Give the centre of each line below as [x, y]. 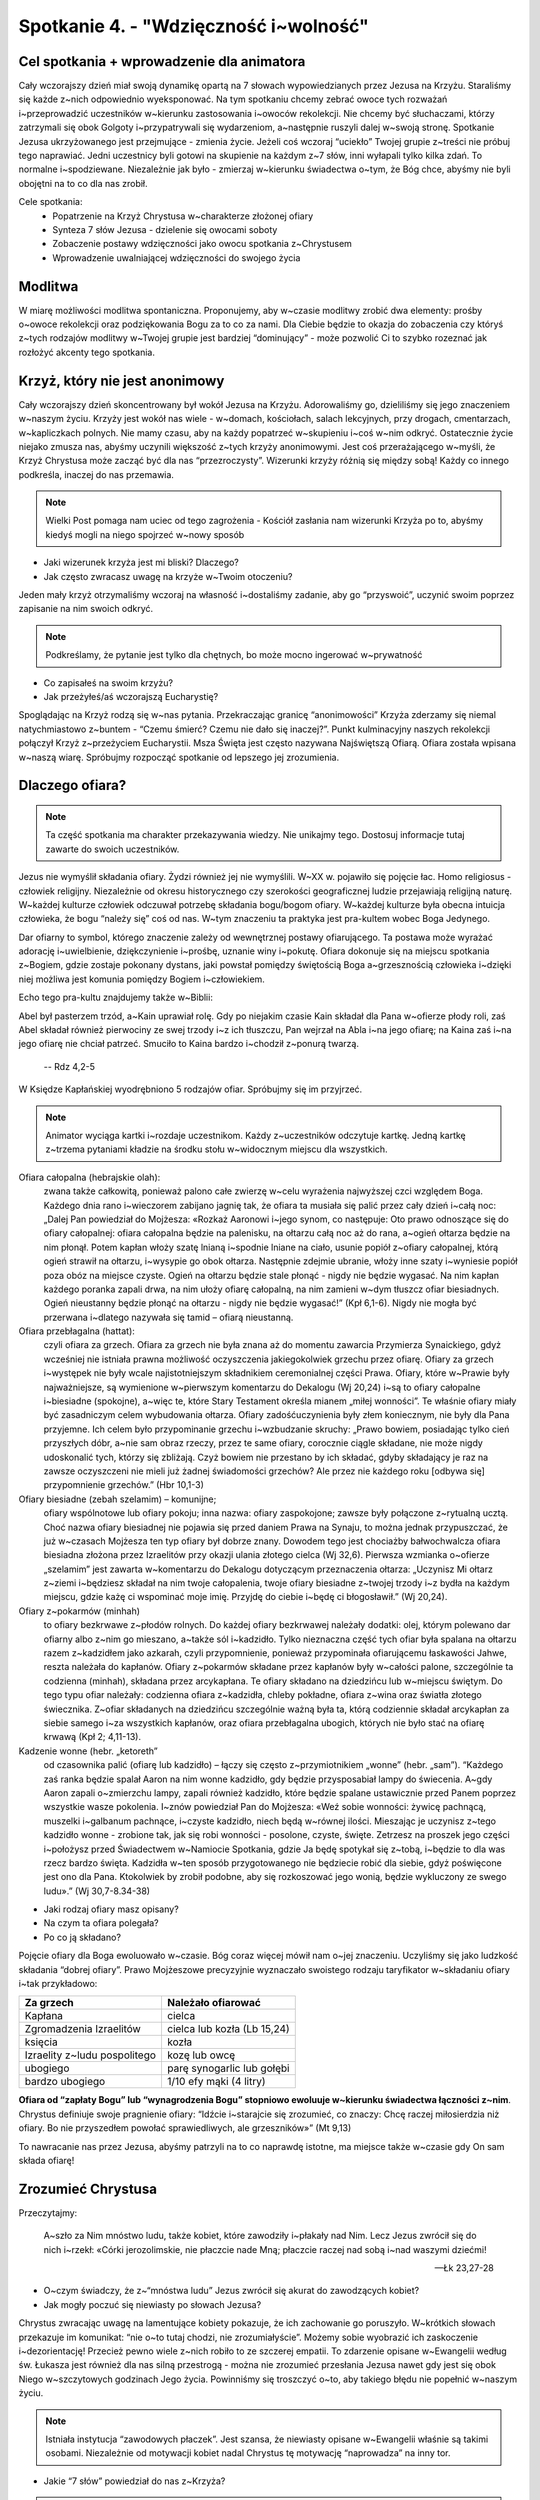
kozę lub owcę [201, 2055]
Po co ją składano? [82, 1937]
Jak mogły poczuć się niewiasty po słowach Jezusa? [152, 2304]
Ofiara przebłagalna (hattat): [76, 1331]
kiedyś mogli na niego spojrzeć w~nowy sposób [145, 534]
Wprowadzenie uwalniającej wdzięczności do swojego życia [176, 257]
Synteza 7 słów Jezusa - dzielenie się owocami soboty [165, 229]
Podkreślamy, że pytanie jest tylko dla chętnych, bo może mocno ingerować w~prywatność [234, 655]
